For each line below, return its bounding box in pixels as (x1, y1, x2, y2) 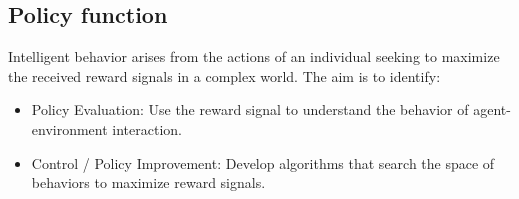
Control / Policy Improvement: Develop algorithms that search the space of (31, 152, 495, 173)
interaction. (112, 118, 183, 139)
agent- (473, 99, 511, 120)
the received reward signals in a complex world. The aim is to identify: (8, 65, 441, 86)
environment (31, 118, 108, 139)
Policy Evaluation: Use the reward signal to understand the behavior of (31, 99, 469, 120)
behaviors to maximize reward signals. (31, 172, 266, 193)
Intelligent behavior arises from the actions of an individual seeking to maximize (8, 46, 500, 67)
